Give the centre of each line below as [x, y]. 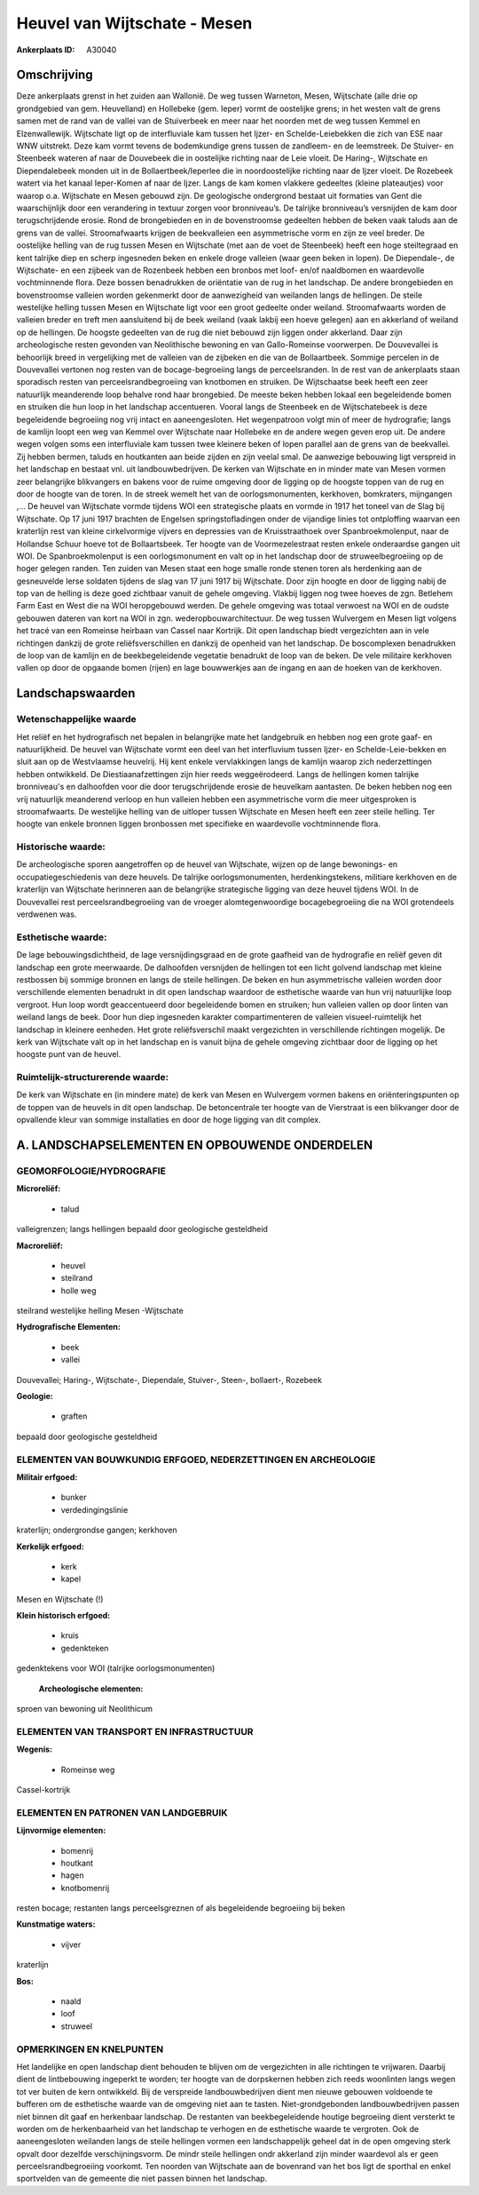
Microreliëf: [39, 1189]
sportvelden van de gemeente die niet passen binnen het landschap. [142, 2179]
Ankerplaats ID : [46, 50]
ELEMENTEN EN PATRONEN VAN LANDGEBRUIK [122, 1812]
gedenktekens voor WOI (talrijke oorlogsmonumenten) [116, 1668]
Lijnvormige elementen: [61, 1831]
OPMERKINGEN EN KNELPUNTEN [90, 2049]
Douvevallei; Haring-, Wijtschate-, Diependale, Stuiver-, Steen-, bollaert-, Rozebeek [169, 1380]
